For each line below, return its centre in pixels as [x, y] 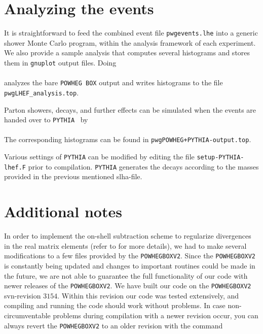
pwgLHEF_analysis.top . [42, 92]
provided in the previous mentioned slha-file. [73, 176]
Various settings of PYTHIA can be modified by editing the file [99, 157]
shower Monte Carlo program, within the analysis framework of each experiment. [130, 42]
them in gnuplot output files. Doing [60, 62]
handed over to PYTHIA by [46, 120]
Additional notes [63, 211]
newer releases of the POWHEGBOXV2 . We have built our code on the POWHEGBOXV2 [128, 286]
